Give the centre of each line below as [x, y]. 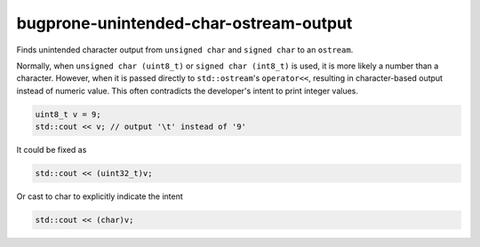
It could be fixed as [52, 150]
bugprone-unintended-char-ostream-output [184, 23]
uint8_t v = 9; [68, 114]
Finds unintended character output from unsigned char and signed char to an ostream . [185, 50]
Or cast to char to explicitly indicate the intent [100, 196]
